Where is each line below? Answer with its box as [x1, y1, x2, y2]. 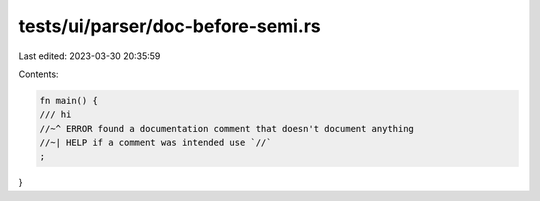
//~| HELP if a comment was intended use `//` [39, 137, 272, 149]
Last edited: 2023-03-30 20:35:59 [18, 50, 161, 62]
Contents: [18, 68, 59, 80]
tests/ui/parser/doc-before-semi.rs [18, 15, 322, 37]
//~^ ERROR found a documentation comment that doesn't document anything [39, 123, 415, 134]
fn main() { [39, 95, 99, 106]
